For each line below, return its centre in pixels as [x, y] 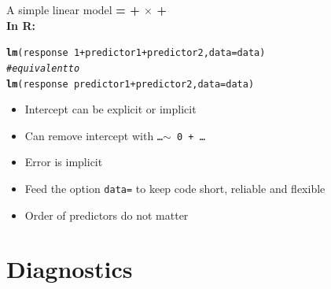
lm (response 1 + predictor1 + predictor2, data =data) [136, 53]
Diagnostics [70, 269]
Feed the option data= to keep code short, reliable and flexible [175, 188]
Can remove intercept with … [94, 135]
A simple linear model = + [73, 9]
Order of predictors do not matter [107, 215]
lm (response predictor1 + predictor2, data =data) [131, 84]
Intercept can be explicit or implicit [110, 109]
